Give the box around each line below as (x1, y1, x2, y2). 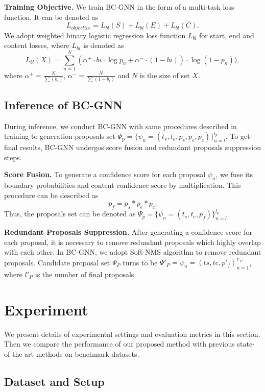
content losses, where (4, 40, 69, 51)
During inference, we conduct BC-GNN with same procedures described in (4, 120, 237, 131)
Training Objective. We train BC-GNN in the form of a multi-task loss (4, 2, 234, 12)
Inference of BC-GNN (4, 96, 123, 112)
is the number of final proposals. (35, 268, 136, 279)
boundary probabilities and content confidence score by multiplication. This (4, 180, 241, 190)
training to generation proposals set (4, 131, 115, 141)
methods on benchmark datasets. (36, 348, 139, 359)
